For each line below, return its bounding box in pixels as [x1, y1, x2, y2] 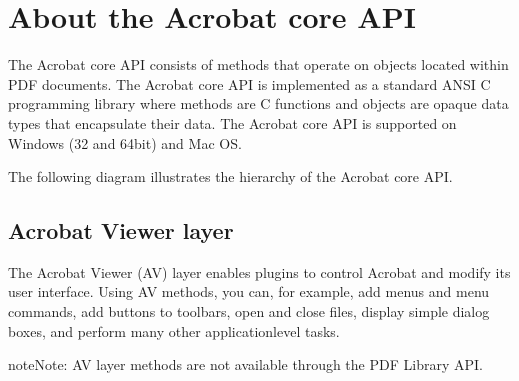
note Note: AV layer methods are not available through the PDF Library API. [8, 354, 483, 375]
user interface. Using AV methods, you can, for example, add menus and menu [8, 281, 490, 302]
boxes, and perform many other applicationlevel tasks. [8, 320, 340, 341]
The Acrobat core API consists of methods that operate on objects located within [8, 54, 509, 75]
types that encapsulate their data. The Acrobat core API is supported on [8, 112, 457, 133]
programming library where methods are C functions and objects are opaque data [8, 93, 509, 114]
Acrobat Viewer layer [8, 215, 234, 246]
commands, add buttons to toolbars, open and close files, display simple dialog [8, 301, 490, 322]
